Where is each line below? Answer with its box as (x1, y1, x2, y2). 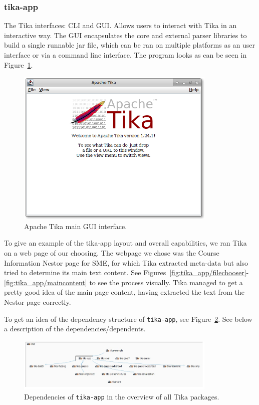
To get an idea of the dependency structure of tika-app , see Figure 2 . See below (4, 313, 252, 324)
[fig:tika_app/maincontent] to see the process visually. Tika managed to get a (4, 277, 243, 287)
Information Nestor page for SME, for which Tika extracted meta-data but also (4, 257, 248, 268)
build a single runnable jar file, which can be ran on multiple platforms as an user (4, 40, 255, 50)
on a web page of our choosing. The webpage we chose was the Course (4, 247, 219, 258)
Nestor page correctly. (4, 296, 71, 307)
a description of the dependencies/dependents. (4, 323, 146, 334)
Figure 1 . (4, 59, 33, 70)
